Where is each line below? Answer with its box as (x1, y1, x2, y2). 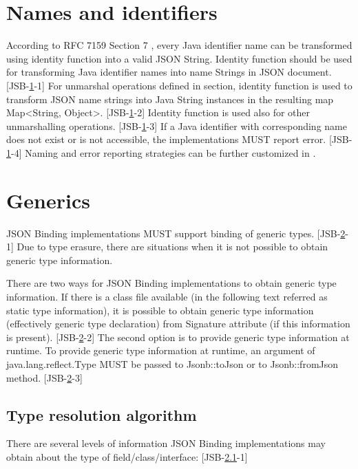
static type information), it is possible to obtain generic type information (6, 303, 314, 317)
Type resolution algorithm (6, 404, 197, 425)
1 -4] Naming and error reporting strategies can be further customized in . (6, 145, 316, 160)
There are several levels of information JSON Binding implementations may (6, 436, 326, 450)
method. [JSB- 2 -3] (6, 370, 83, 384)
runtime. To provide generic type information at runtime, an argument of (6, 343, 315, 358)
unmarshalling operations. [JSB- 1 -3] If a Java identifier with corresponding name (6, 118, 347, 133)
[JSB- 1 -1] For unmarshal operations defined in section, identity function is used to (6, 78, 352, 92)
